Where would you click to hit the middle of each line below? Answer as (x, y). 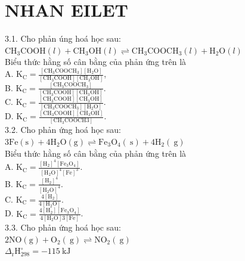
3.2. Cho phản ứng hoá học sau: (63, 130)
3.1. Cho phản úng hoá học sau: (63, 38)
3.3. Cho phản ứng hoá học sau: (63, 227)
